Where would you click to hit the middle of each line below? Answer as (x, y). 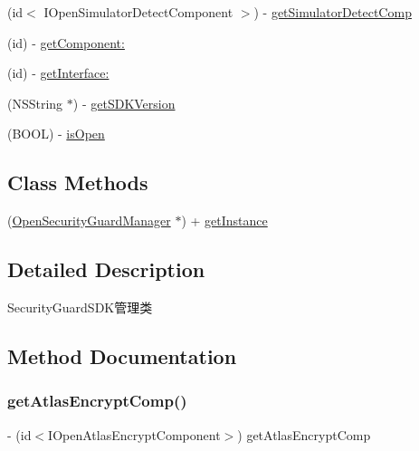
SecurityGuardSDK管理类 (80, 307)
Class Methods (78, 182)
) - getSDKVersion (124, 103)
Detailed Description (106, 269)
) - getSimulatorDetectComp (333, 12)
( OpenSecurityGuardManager (89, 221)
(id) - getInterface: (58, 73)
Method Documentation (122, 355)
